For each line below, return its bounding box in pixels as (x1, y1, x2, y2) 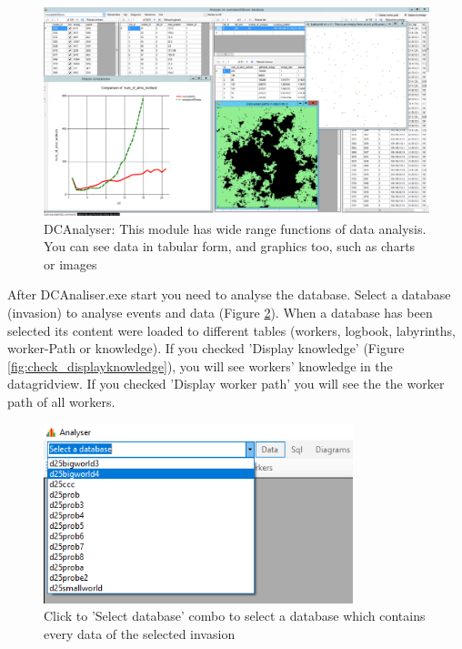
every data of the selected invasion (44, 624, 236, 643)
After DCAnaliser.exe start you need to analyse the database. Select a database (7, 285, 451, 304)
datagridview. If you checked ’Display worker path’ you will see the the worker (7, 374, 445, 393)
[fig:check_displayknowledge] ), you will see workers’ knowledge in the (7, 356, 393, 375)
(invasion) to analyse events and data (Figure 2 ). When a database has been (7, 302, 433, 321)
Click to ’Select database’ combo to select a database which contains (44, 606, 426, 625)
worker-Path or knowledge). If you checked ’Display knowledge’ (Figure (7, 339, 405, 358)
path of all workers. (7, 391, 115, 411)
